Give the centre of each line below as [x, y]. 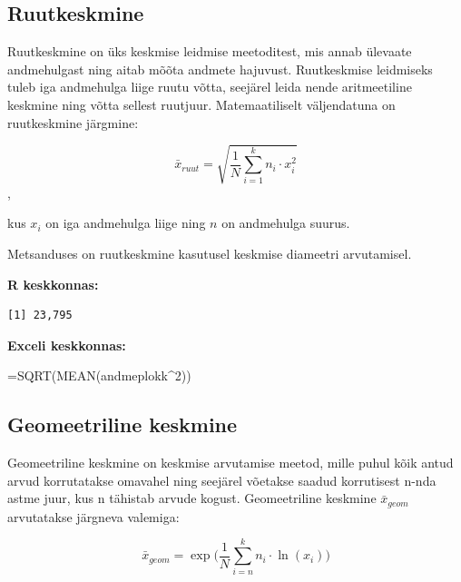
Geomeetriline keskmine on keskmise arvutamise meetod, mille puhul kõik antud [230, 463]
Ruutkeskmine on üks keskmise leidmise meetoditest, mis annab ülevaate [210, 51]
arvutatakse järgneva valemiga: [93, 516]
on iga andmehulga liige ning [126, 223]
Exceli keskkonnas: [67, 345]
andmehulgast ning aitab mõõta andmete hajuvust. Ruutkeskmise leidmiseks [220, 69]
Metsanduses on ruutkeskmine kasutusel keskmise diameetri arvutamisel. [210, 253]
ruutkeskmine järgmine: [73, 122]
